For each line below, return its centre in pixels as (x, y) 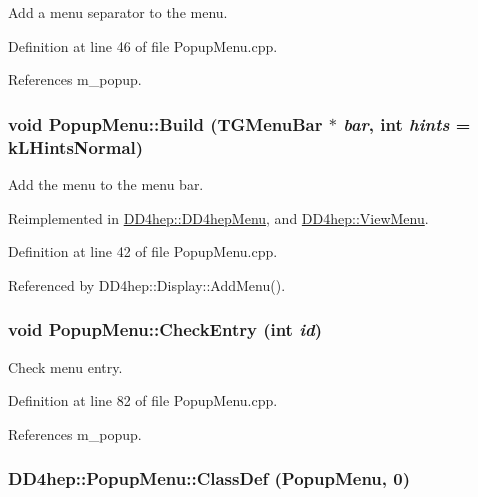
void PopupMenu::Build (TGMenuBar (165, 123)
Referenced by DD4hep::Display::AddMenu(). (147, 284)
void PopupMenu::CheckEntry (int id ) (165, 329)
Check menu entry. (65, 366)
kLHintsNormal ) (76, 146)
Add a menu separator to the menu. (118, 12)
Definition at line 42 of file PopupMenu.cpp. (143, 251)
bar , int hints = (407, 123)
